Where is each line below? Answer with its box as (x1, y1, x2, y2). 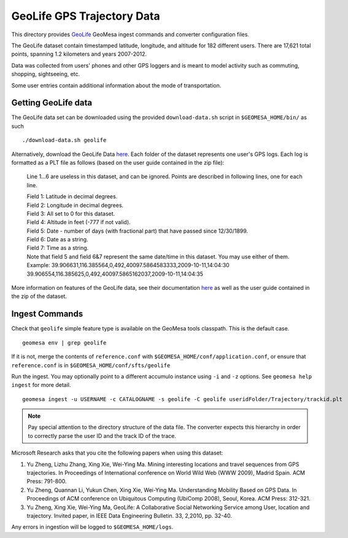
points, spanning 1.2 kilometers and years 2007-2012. (11, 50, 147, 58)
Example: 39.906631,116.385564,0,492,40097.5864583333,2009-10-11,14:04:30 (26, 262, 230, 269)
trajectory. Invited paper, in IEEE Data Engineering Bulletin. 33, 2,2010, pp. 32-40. (26, 512, 233, 519)
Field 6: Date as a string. (26, 236, 88, 243)
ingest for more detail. (11, 381, 71, 389)
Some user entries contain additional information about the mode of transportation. (11, 82, 222, 89)
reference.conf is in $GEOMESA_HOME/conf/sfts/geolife (11, 361, 171, 368)
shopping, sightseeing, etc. (11, 71, 80, 78)
